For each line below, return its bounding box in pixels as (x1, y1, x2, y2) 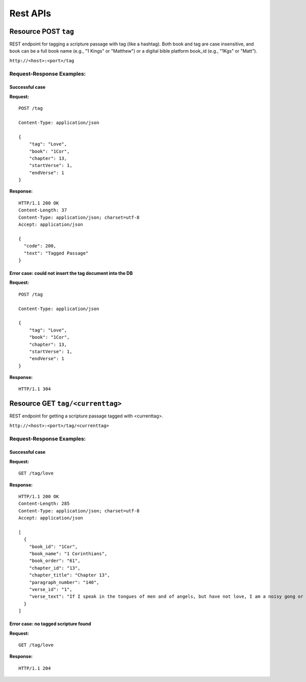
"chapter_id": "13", (29, 565, 81, 571)
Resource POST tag (9, 27, 74, 36)
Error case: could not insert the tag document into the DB (9, 270, 133, 276)
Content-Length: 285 (18, 501, 70, 507)
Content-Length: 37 (18, 207, 67, 213)
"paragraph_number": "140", (29, 579, 99, 585)
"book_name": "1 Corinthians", (29, 551, 108, 557)
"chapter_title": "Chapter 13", (29, 572, 110, 578)
